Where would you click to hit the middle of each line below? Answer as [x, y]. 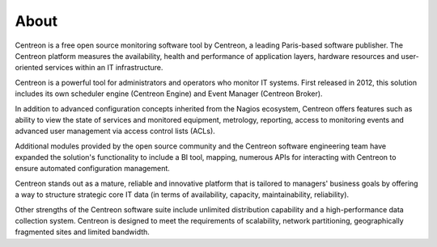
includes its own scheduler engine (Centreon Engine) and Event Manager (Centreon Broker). [169, 94]
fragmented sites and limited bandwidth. [82, 232]
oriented [29, 68]
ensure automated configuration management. [92, 169]
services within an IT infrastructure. [104, 68]
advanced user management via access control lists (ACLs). [115, 131]
